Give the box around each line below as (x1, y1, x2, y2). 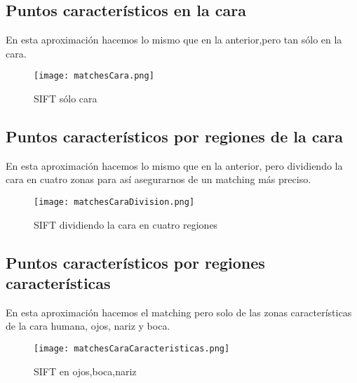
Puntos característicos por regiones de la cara (6, 126, 343, 147)
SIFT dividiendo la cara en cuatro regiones (34, 217, 218, 231)
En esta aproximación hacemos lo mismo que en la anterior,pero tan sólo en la (6, 32, 342, 47)
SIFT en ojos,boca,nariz (34, 363, 137, 378)
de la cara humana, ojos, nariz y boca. (6, 318, 170, 333)
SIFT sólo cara (34, 91, 97, 106)
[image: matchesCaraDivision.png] (34, 197, 195, 208)
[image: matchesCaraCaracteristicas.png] (34, 344, 230, 354)
